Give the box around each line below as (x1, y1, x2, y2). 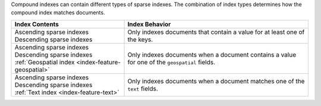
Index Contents (14, 20, 59, 28)
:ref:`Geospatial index (14, 58, 75, 66)
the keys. (127, 35, 153, 43)
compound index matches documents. (11, 9, 105, 16)
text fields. (127, 84, 159, 92)
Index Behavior (127, 20, 171, 28)
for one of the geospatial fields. (127, 58, 215, 66)
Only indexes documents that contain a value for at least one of (127, 27, 305, 36)
